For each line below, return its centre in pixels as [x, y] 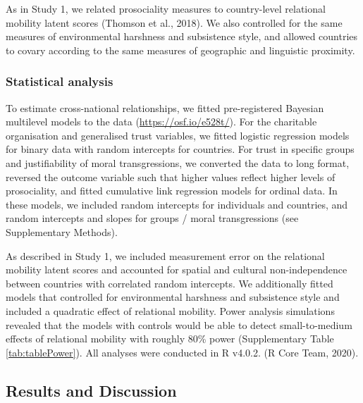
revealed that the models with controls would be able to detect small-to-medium [179, 324]
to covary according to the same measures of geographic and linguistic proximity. [180, 50]
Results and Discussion [91, 390]
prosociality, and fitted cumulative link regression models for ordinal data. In [172, 191]
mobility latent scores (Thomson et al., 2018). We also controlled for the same [174, 22]
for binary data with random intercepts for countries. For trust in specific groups [180, 149]
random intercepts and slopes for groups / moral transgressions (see [152, 218]
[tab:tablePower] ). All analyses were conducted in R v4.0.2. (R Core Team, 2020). [182, 352]
